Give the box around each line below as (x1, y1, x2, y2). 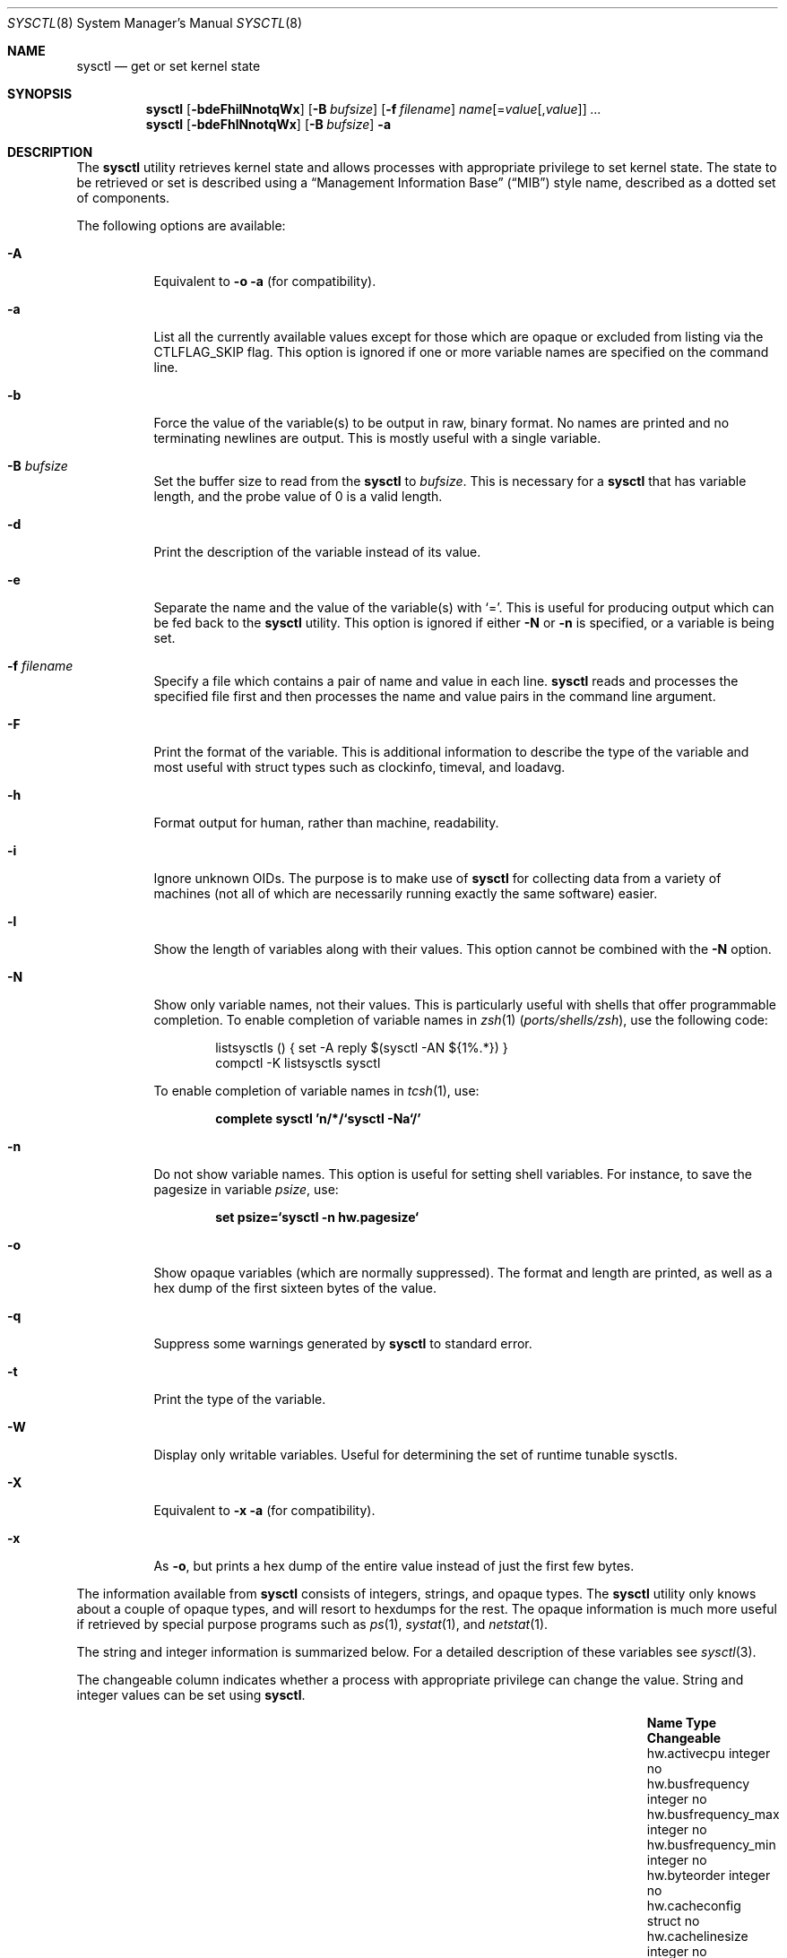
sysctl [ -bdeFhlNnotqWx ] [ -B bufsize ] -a (145, 117, 392, 132)
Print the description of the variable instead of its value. (153, 544, 481, 559)
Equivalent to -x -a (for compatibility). (153, 1503, 376, 1518)
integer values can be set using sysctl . (76, 1687, 306, 1702)
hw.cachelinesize (646, 1928, 748, 1944)
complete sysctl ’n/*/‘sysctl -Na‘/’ (215, 1111, 421, 1126)
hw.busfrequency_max (646, 1806, 780, 1822)
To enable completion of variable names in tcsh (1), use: (153, 1083, 480, 1098)
